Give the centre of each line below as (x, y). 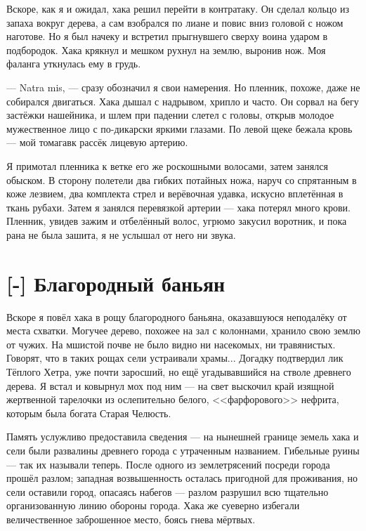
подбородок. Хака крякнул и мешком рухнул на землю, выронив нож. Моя (166, 50)
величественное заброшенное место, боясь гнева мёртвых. (131, 519)
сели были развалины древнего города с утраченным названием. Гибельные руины (183, 450)
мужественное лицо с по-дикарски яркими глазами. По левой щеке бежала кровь (179, 128)
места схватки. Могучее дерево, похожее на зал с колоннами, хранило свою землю (184, 330)
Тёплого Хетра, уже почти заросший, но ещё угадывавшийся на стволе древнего (179, 372)
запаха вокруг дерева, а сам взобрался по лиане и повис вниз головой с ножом (175, 22)
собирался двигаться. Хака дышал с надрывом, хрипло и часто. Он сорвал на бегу (183, 101)
